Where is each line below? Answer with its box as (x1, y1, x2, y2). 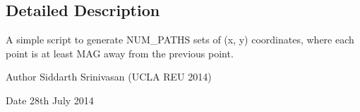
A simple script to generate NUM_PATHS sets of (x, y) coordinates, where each (6, 32, 354, 47)
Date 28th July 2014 (6, 92, 94, 107)
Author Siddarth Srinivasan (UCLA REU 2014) (6, 69, 212, 84)
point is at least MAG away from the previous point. (6, 45, 234, 60)
